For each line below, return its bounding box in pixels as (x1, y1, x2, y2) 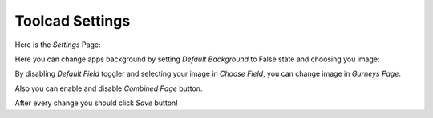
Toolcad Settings (14, 12, 131, 29)
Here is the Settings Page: (14, 40, 101, 49)
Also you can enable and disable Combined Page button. (14, 84, 203, 93)
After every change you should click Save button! (14, 98, 178, 108)
